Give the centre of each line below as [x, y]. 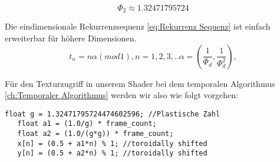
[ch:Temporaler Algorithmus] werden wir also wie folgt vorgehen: [121, 95]
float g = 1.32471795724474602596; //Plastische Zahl [113, 114]
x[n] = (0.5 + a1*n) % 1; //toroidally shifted [112, 143]
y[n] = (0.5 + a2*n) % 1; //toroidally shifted [112, 153]
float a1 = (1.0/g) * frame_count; [87, 124]
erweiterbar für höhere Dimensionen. [71, 38]
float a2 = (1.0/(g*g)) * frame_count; [95, 134]
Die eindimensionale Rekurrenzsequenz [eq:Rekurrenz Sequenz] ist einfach [138, 26]
